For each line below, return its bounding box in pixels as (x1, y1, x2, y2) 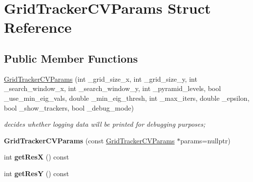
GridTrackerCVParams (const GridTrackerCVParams (4, 135, 175, 145)
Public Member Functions (4, 50, 138, 66)
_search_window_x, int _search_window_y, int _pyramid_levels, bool (4, 83, 221, 93)
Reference (4, 17, 72, 37)
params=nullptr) (180, 135, 231, 145)
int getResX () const (4, 152, 69, 162)
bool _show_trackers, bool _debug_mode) (4, 102, 134, 113)
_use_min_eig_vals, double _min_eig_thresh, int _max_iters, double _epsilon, (4, 92, 250, 103)
